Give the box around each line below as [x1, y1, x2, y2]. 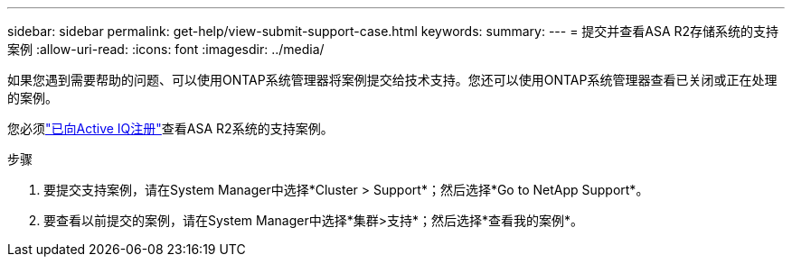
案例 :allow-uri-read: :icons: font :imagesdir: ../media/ [7, 41, 325, 57]
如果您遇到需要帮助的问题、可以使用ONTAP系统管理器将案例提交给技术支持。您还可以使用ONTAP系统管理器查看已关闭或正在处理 [7, 72, 778, 87]
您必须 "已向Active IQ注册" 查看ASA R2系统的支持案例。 [7, 121, 334, 136]
